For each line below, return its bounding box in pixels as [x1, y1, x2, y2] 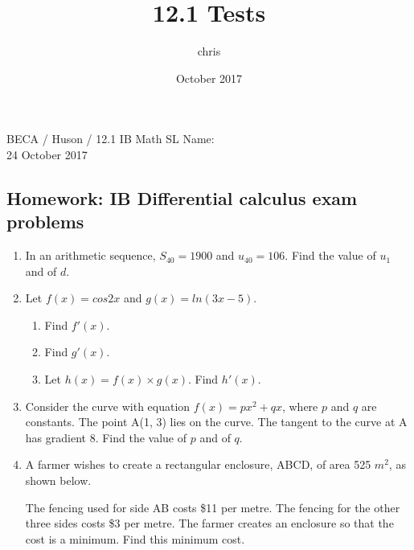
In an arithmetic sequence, [25, 247, 156, 264]
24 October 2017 [6, 146, 88, 162]
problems [6, 209, 84, 234]
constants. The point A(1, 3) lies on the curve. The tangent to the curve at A [25, 413, 408, 430]
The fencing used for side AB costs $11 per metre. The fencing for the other [25, 499, 400, 515]
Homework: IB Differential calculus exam [6, 185, 358, 210]
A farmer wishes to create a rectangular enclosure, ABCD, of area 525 [25, 456, 371, 473]
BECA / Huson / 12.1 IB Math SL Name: [6, 130, 215, 147]
